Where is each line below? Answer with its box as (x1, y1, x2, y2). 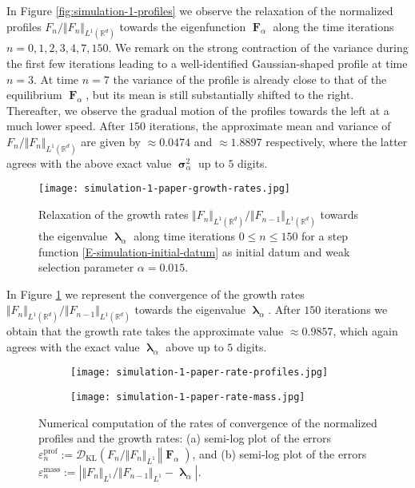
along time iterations (134, 227, 236, 244)
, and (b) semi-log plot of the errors (192, 445, 367, 462)
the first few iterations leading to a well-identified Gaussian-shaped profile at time (6, 55, 408, 72)
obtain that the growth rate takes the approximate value (6, 323, 284, 339)
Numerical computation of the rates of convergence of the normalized (38, 414, 377, 430)
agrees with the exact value (6, 338, 140, 355)
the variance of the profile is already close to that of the (113, 70, 387, 87)
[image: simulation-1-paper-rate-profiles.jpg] (70, 367, 329, 379)
